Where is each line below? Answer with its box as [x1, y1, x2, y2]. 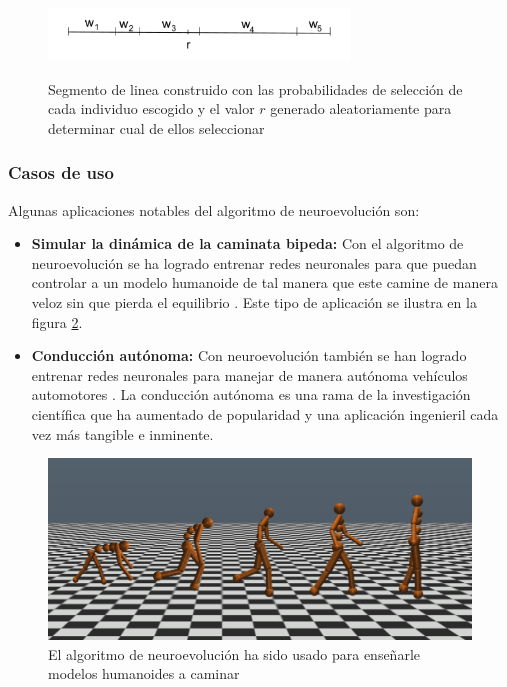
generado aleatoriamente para [270, 98, 452, 119]
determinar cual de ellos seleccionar [48, 117, 265, 138]
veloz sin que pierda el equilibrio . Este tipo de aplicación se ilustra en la [31, 292, 477, 312]
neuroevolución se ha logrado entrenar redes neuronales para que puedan [31, 252, 477, 273]
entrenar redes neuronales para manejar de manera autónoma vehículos [31, 364, 468, 385]
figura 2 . [31, 311, 83, 332]
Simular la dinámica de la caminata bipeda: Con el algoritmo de [31, 233, 464, 254]
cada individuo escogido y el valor [48, 98, 255, 119]
